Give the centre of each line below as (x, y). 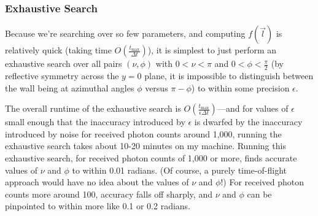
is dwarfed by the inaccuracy (248, 122)
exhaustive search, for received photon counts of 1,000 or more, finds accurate (151, 158)
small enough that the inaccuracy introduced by (95, 122)
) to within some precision (240, 87)
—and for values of (253, 108)
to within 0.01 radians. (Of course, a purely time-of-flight (179, 170)
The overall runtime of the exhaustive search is (93, 108)
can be (259, 194)
